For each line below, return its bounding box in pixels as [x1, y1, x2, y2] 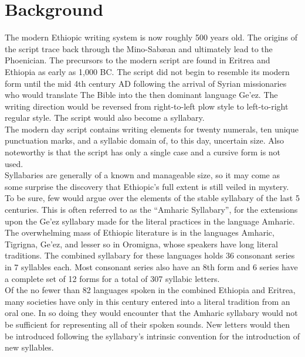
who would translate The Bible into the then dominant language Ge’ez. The [5, 89, 278, 101]
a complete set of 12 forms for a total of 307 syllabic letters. [5, 272, 220, 284]
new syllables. [5, 341, 54, 353]
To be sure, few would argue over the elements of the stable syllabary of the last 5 [5, 192, 300, 204]
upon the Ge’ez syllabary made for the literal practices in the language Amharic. [5, 215, 295, 227]
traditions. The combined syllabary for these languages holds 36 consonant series [5, 249, 295, 261]
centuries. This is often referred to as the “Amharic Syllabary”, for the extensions [5, 203, 298, 216]
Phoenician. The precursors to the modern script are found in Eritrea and [5, 54, 270, 66]
